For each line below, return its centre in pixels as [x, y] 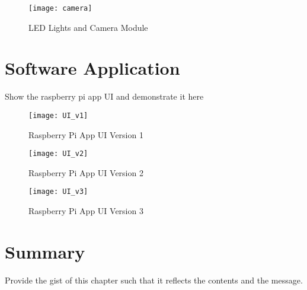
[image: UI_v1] [58, 115]
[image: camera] [60, 8]
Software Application [92, 68]
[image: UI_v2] [58, 154]
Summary [45, 251]
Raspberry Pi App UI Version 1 [86, 134]
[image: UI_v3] [58, 192]
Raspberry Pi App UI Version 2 [86, 172]
